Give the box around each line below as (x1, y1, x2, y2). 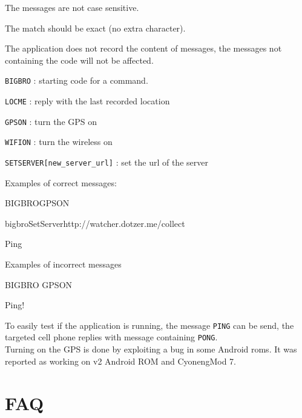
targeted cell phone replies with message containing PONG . (5, 331, 218, 343)
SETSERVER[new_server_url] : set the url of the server (5, 156, 208, 168)
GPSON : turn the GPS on (5, 115, 97, 127)
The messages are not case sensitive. (5, 1, 139, 13)
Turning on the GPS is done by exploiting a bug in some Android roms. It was (5, 343, 297, 356)
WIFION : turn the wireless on (5, 135, 113, 148)
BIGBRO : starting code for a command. (5, 74, 148, 87)
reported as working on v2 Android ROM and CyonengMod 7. (5, 354, 236, 367)
